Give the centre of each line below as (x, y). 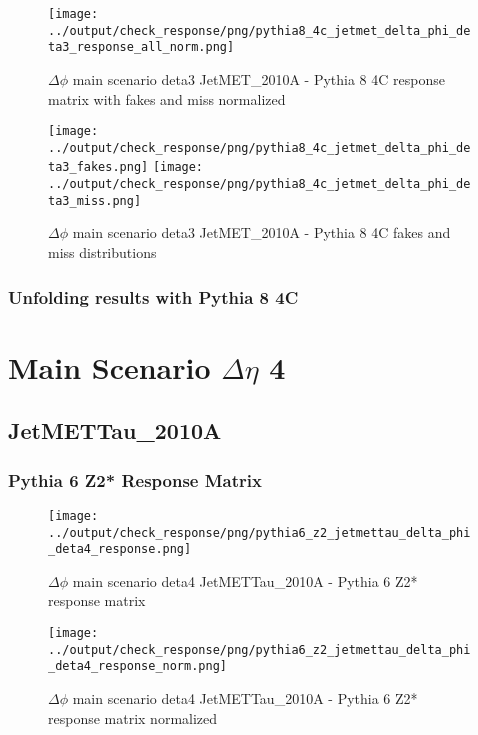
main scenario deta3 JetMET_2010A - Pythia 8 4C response (258, 78)
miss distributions (102, 252)
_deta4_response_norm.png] (137, 666)
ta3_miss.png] (95, 200)
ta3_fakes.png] (98, 167)
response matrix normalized (133, 717)
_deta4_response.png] (120, 549)
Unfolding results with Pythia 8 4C (153, 296)
